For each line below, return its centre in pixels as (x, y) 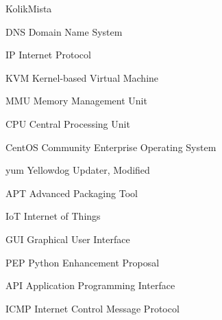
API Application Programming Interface (90, 285)
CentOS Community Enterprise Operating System (111, 147)
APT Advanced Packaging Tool (72, 193)
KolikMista (29, 8)
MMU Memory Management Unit (76, 101)
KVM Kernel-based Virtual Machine (82, 77)
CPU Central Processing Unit (68, 123)
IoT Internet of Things (53, 216)
